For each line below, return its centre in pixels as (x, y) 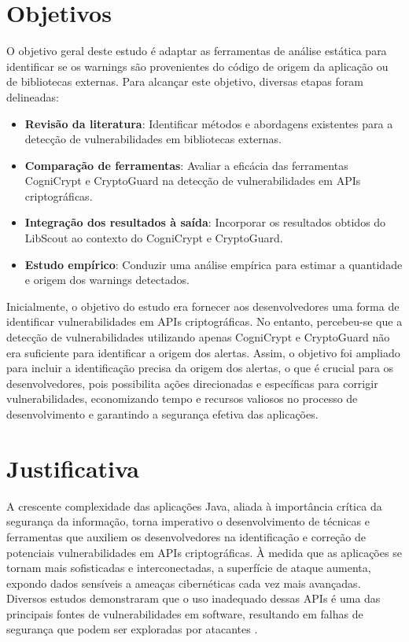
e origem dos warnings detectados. (107, 280)
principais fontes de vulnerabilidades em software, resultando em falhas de (185, 613)
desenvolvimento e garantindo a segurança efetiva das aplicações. (162, 414)
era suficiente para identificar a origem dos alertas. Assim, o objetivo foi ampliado (203, 352)
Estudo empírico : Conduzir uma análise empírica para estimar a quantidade (214, 264)
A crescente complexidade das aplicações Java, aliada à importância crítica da (194, 505)
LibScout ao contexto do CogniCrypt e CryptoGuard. (154, 238)
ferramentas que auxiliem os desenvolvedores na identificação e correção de (186, 536)
